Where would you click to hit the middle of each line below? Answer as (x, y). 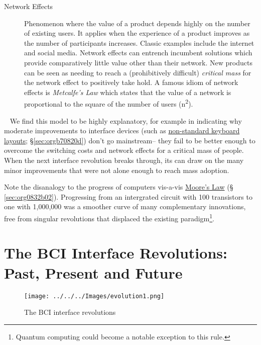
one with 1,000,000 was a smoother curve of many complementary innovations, (125, 206)
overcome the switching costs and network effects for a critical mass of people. (124, 150)
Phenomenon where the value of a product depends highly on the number (137, 23)
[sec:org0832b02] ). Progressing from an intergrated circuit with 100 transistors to (128, 196)
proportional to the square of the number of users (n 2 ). (109, 103)
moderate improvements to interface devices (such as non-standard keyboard (122, 131)
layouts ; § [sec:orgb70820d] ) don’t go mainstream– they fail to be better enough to (130, 140)
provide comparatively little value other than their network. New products (138, 62)
